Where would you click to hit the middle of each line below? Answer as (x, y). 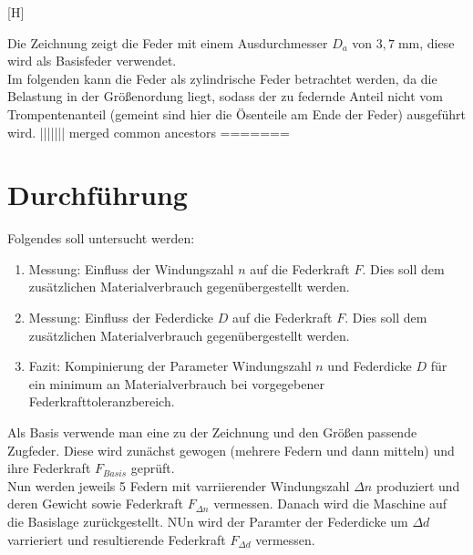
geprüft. (153, 468)
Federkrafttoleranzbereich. (102, 401)
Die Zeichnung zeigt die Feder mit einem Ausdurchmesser (168, 42)
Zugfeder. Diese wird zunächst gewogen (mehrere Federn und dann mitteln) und (231, 450)
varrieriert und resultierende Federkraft (117, 539)
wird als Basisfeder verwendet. (92, 61)
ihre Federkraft (49, 468)
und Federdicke (370, 366)
